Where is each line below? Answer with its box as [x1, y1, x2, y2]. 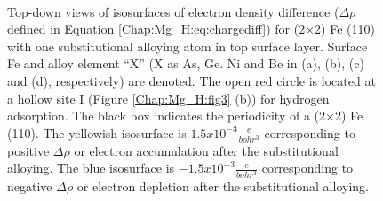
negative [7, 176, 52, 195]
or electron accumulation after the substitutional [74, 141, 339, 159]
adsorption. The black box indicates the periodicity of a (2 [7, 106, 326, 125]
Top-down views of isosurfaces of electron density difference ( [7, 2, 339, 20]
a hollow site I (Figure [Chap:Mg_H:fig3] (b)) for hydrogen [7, 89, 330, 107]
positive [7, 141, 50, 159]
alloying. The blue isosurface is [7, 158, 175, 177]
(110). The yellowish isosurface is [7, 123, 187, 142]
